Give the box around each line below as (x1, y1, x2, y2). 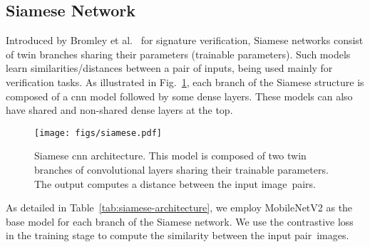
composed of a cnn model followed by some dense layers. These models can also (6, 88, 353, 103)
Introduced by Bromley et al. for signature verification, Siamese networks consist (6, 33, 364, 48)
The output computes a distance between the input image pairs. (34, 176, 316, 191)
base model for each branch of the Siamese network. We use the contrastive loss (6, 214, 354, 228)
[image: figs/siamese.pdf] (34, 127, 162, 138)
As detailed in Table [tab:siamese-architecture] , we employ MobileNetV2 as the (6, 200, 353, 215)
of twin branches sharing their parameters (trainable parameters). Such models (6, 46, 351, 61)
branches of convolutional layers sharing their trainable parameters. (34, 162, 329, 177)
